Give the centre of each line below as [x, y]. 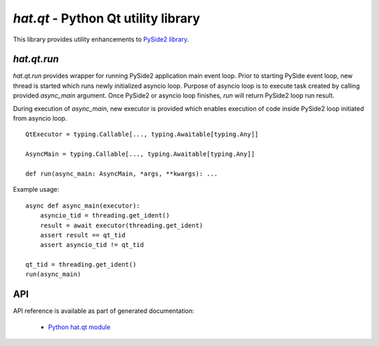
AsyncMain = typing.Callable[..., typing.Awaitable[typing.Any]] [140, 154]
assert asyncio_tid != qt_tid [92, 245]
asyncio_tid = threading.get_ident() [105, 215]
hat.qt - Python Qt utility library [106, 18]
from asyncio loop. [40, 119]
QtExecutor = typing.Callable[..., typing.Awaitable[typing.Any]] [142, 134]
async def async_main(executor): [83, 206]
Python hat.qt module [79, 327]
